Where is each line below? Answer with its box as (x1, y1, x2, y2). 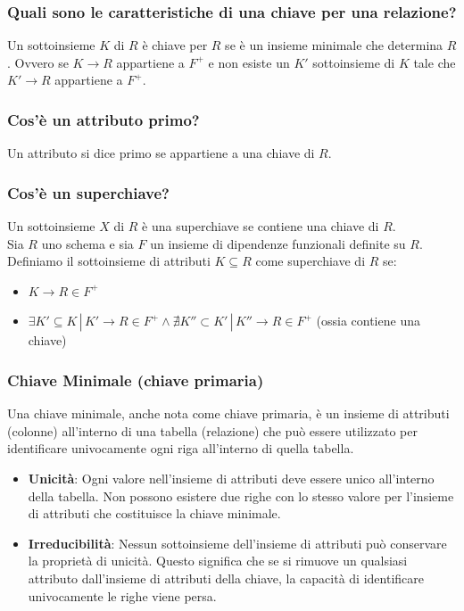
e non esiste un (208, 53, 290, 71)
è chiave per (142, 36, 208, 54)
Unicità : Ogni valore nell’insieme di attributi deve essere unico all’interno (28, 469, 435, 487)
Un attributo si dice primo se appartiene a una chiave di (7, 144, 315, 162)
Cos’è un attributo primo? (7, 108, 200, 130)
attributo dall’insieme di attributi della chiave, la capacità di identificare (28, 568, 424, 587)
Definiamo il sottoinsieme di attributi (7, 252, 211, 270)
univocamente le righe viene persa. (28, 586, 217, 605)
